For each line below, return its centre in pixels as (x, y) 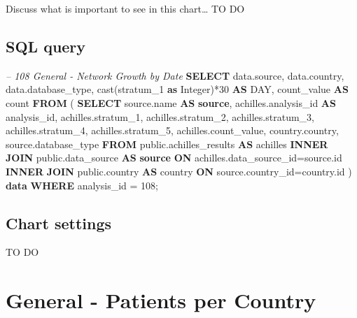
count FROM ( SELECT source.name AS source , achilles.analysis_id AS (171, 102)
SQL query (46, 46)
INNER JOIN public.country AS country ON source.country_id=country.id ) (179, 171)
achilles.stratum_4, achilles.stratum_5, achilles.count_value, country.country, (172, 130)
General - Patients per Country (161, 300)
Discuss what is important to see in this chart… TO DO (125, 8)
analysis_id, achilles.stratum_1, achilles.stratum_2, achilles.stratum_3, (160, 116)
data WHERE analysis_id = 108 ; (82, 185)
